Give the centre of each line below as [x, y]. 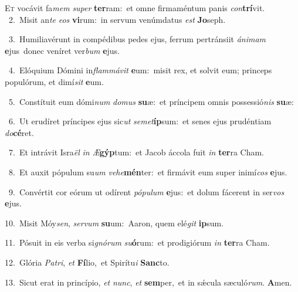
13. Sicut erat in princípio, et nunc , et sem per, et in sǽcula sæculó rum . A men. [148, 282]
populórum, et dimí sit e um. [54, 81]
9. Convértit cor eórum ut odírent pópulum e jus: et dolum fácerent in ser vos [146, 191]
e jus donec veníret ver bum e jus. [62, 50]
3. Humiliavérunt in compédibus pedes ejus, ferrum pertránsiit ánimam [137, 39]
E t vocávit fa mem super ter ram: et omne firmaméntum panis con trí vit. [135, 8]
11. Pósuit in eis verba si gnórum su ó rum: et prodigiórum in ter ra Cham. [137, 242]
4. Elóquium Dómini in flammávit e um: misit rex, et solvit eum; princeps [140, 70]
